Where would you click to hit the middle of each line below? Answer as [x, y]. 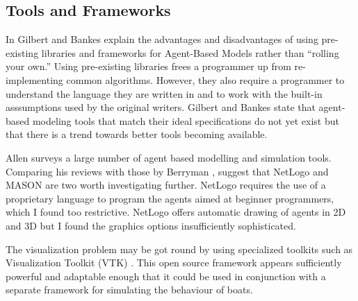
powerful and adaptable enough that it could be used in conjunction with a [166, 276]
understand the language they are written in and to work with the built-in [164, 93]
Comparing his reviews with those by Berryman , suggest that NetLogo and [167, 171]
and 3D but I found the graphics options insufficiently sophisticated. [151, 225]
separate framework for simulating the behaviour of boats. [129, 290]
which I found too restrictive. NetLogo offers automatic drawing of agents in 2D [176, 212]
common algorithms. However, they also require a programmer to [205, 79]
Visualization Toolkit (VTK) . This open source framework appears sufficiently [174, 263]
